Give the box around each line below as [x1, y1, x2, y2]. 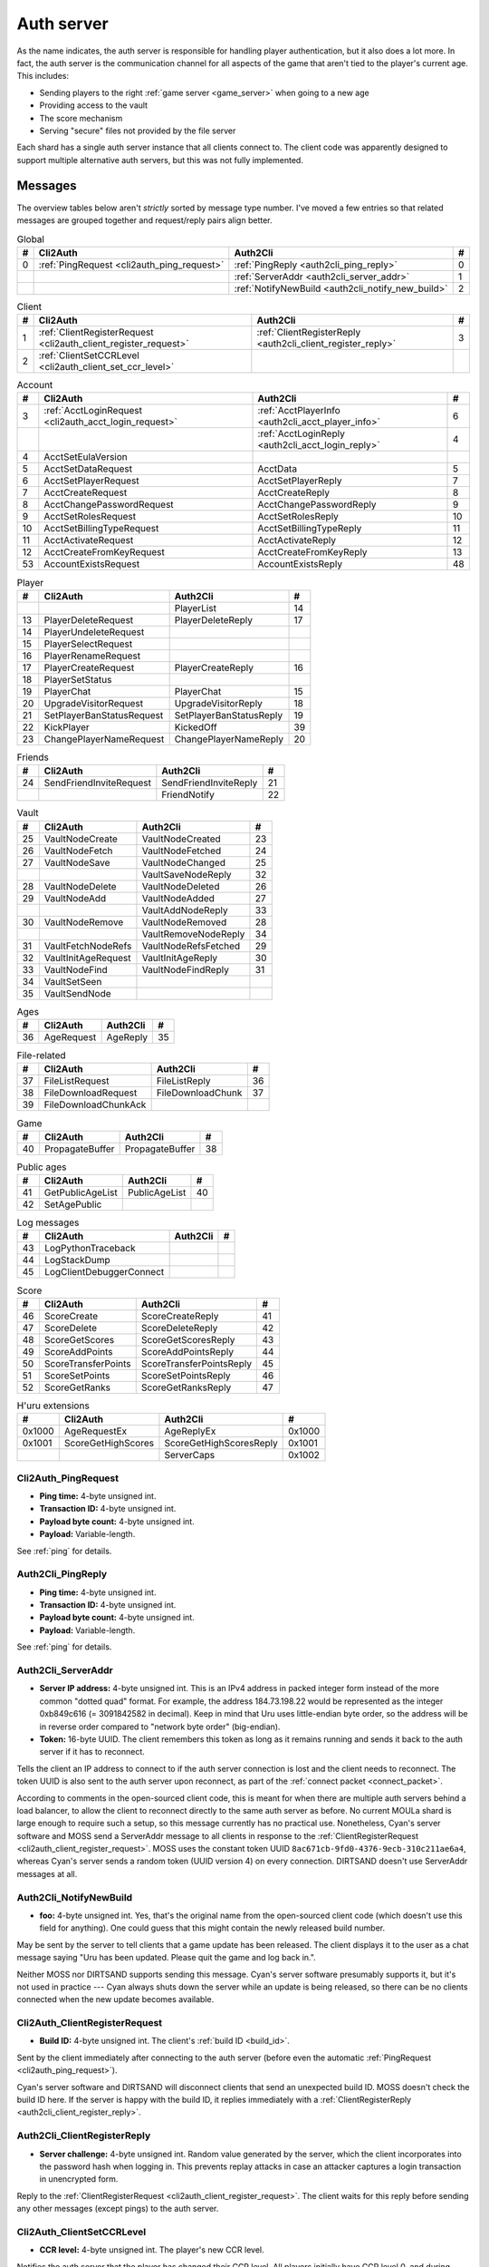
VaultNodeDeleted [141, 880, 220, 892]
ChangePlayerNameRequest [43, 733, 165, 745]
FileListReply [156, 1075, 211, 1087]
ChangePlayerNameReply [174, 733, 284, 745]
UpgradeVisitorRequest [43, 696, 144, 709]
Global [16, 232, 45, 245]
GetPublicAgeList [43, 1186, 118, 1199]
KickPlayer [43, 721, 90, 734]
